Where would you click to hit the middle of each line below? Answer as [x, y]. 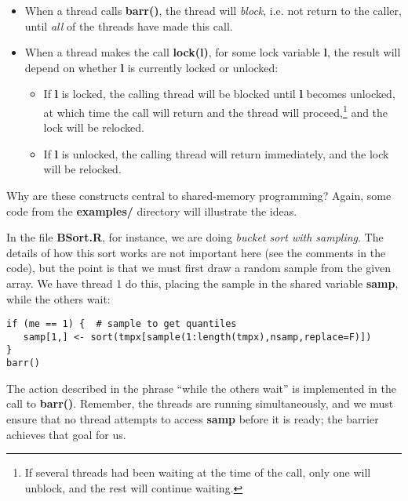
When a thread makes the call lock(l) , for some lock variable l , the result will [213, 52]
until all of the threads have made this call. [129, 25]
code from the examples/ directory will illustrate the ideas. [152, 211]
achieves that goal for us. [66, 434]
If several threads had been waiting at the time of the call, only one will [198, 472]
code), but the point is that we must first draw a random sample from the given [199, 268]
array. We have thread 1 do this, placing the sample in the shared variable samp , [202, 283]
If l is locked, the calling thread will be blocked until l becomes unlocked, [219, 94]
